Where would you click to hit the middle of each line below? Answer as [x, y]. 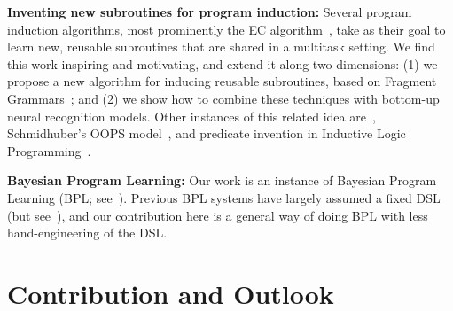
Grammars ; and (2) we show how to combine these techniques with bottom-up [223, 98]
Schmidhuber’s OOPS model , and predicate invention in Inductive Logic [207, 133]
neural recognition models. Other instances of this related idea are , [191, 116]
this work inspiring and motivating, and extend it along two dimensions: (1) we [223, 63]
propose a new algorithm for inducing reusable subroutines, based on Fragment [222, 81]
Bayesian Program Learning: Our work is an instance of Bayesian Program [222, 180]
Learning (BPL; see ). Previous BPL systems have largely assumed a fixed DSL [224, 197]
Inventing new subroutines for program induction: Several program [210, 12]
